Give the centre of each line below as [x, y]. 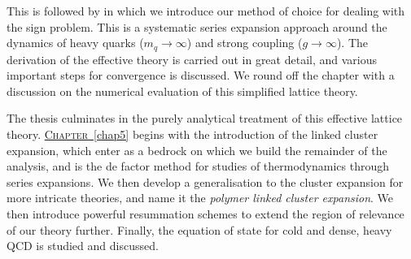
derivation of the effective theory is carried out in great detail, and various [192, 59]
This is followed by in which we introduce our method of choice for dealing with [206, 11]
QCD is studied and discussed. [83, 246]
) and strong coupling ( [245, 43]
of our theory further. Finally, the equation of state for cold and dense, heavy [199, 229]
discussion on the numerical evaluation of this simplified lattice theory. [182, 91]
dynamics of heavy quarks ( [75, 43]
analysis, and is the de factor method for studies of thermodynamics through [198, 166]
